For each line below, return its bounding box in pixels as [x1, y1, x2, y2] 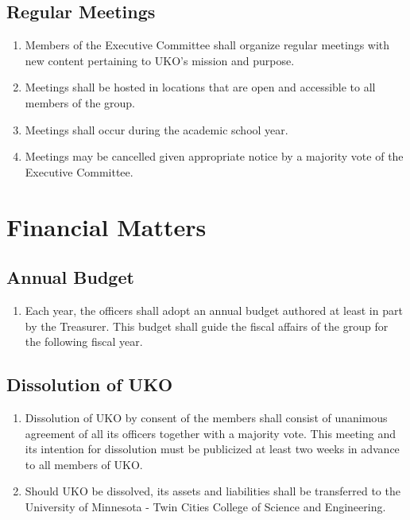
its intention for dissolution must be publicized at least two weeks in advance [25, 440, 400, 457]
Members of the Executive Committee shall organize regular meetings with [25, 37, 390, 53]
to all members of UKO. [25, 456, 143, 472]
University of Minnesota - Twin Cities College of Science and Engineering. [25, 498, 386, 514]
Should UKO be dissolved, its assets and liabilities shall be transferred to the [25, 483, 400, 499]
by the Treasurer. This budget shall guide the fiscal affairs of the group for [25, 317, 389, 334]
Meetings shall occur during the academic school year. [25, 121, 288, 138]
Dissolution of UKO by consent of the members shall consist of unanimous [25, 409, 388, 425]
